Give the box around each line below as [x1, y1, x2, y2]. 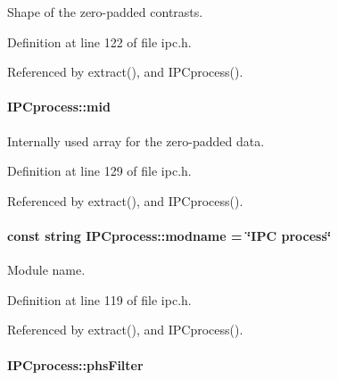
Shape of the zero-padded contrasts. [7, 3, 203, 21]
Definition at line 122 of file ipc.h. [7, 32, 192, 51]
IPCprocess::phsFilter [7, 355, 144, 374]
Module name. [7, 260, 86, 279]
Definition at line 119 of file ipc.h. [7, 290, 192, 309]
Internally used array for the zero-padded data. [7, 131, 265, 150]
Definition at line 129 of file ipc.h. [7, 161, 192, 180]
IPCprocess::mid [7, 97, 111, 116]
